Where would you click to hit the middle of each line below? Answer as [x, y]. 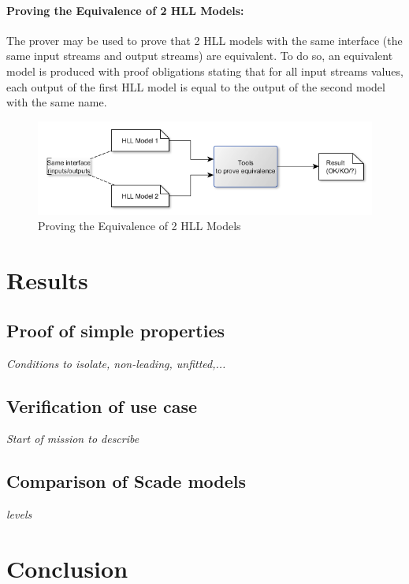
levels [19, 514]
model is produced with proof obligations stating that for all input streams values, [205, 71]
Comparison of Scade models [126, 481]
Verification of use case [102, 405]
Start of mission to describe [73, 439]
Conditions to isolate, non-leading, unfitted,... [116, 363]
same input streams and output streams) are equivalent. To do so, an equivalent [200, 56]
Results [47, 280]
